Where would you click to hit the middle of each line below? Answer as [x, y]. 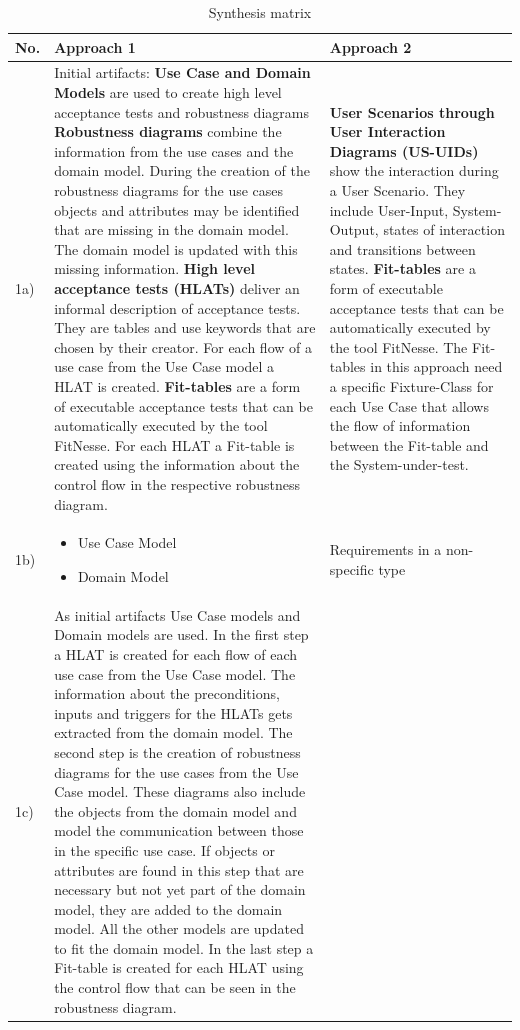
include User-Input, [389, 209]
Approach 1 [95, 46]
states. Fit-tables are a [402, 268]
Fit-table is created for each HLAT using [179, 967]
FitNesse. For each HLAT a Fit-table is [174, 444]
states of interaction [444, 229]
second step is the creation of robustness [177, 751]
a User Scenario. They [397, 190]
